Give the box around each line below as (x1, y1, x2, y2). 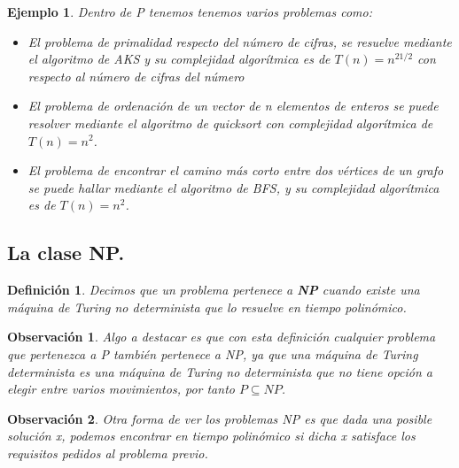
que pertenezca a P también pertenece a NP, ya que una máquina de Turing (7, 344, 418, 363)
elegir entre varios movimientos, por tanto (7, 380, 235, 398)
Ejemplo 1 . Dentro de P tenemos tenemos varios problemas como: (7, 3, 372, 20)
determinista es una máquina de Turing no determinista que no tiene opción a (7, 362, 433, 380)
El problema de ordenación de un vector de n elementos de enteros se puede (27, 96, 439, 115)
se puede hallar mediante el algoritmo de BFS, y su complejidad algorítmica (27, 178, 440, 196)
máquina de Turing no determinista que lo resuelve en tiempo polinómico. (7, 297, 407, 316)
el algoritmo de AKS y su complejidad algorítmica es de (27, 50, 331, 68)
